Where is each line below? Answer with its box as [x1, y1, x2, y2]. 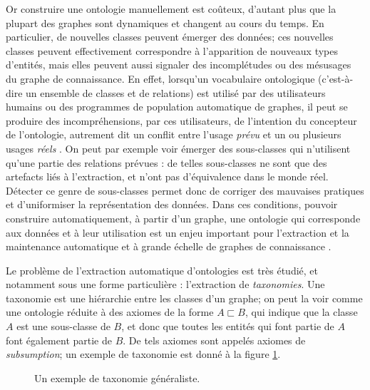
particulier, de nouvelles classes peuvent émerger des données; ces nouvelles [6, 29, 334, 44]
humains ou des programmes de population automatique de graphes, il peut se [6, 99, 348, 114]
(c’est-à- [318, 71, 354, 86]
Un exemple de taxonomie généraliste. [34, 370, 200, 385]
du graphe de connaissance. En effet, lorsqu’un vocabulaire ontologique [6, 71, 315, 86]
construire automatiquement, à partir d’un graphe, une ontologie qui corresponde [6, 210, 361, 225]
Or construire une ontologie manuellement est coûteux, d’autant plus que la [6, 1, 336, 16]
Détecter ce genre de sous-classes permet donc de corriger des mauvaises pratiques [6, 183, 364, 197]
